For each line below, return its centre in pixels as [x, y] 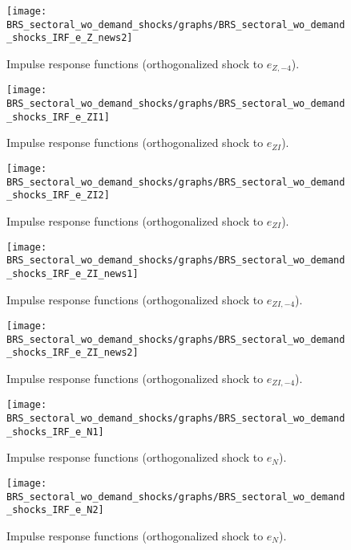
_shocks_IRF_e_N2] [55, 510]
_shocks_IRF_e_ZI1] [58, 117]
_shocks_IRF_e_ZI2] [58, 196]
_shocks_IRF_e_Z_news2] [70, 38]
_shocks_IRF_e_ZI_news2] [73, 353]
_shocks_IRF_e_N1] [55, 432]
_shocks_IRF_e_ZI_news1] [73, 273]
